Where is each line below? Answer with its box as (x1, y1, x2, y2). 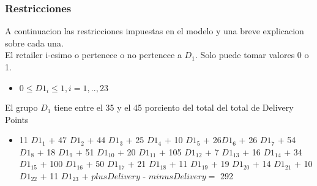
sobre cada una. (5, 36, 64, 49)
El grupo (5, 101, 38, 114)
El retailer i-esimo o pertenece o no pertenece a (5, 48, 182, 61)
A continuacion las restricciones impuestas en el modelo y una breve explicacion (5, 24, 304, 37)
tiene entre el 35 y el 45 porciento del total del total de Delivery (54, 101, 294, 114)
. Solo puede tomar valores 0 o (195, 48, 309, 61)
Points (5, 113, 29, 125)
